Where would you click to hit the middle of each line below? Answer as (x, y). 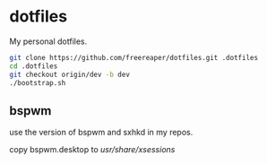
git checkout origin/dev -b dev (69, 74)
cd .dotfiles (34, 66)
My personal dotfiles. (48, 41)
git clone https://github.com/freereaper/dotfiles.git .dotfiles (133, 57)
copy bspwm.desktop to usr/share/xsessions (92, 150)
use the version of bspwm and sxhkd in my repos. (101, 133)
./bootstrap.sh (38, 82)
